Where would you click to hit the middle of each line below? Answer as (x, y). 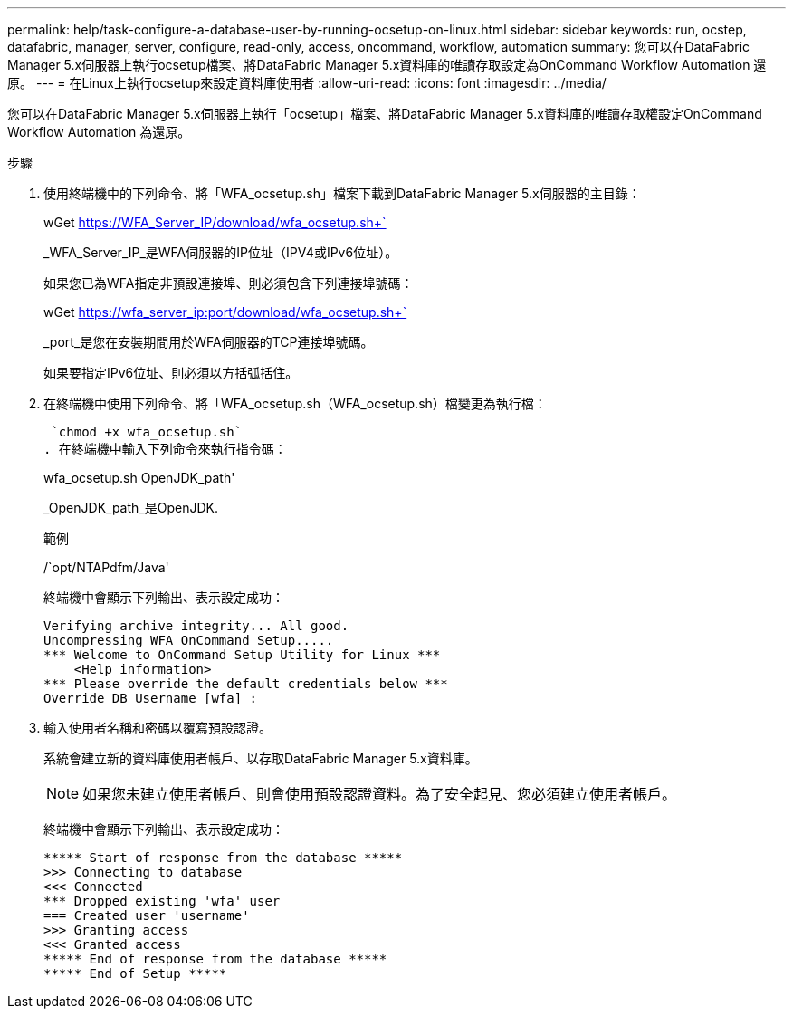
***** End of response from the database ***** (215, 959)
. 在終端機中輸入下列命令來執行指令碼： (165, 449)
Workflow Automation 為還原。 (99, 132)
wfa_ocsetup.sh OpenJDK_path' (139, 478)
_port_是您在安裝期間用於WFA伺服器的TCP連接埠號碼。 (209, 342)
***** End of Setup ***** (135, 973)
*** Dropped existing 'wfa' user (162, 901)
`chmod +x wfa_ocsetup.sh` (147, 432)
